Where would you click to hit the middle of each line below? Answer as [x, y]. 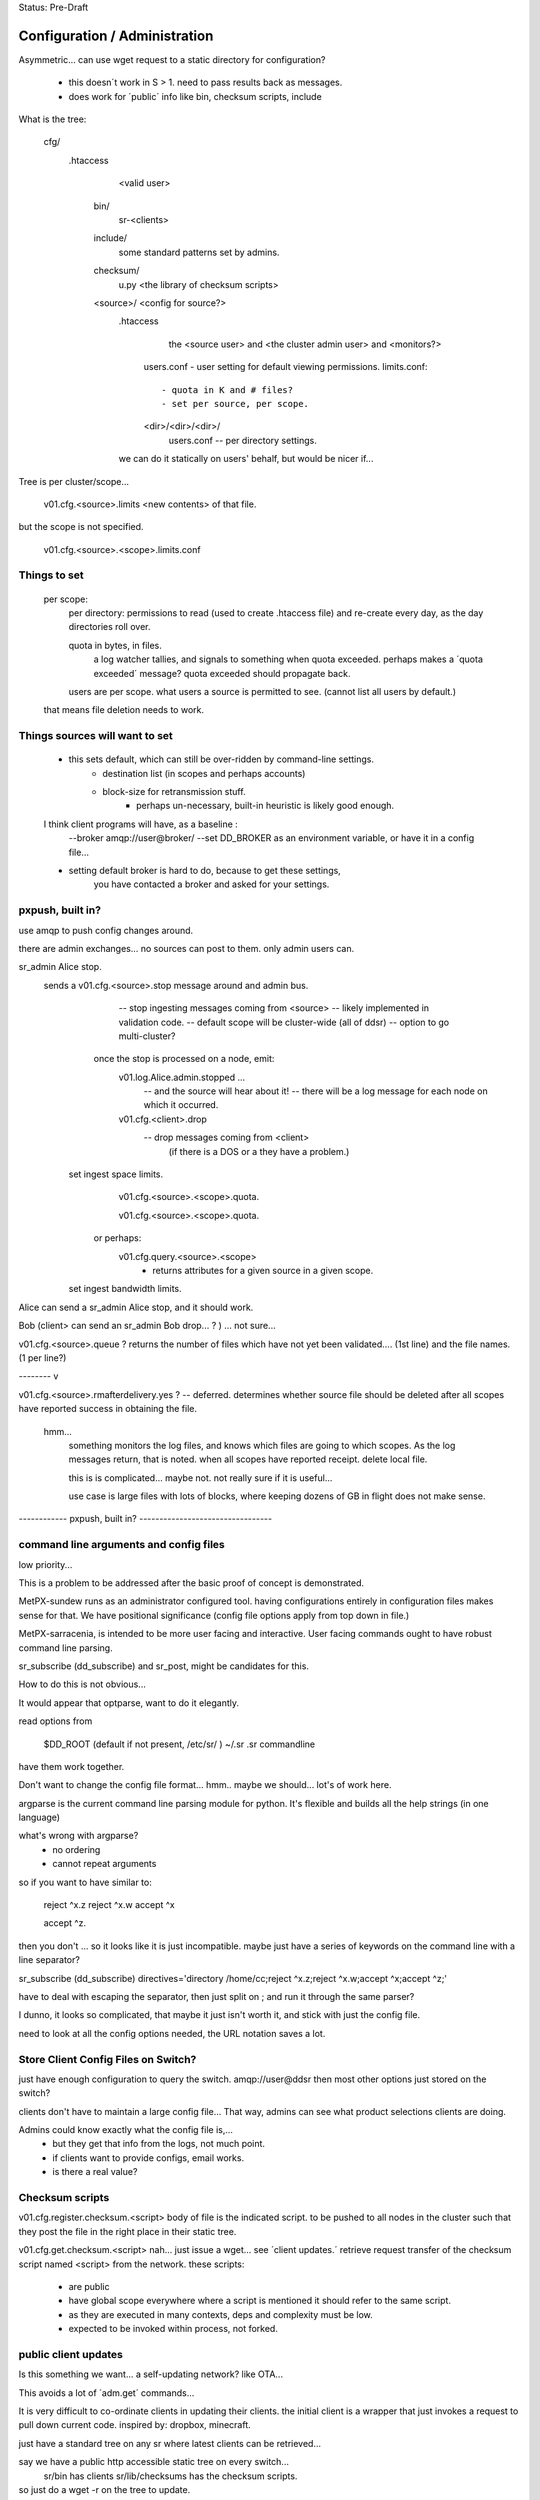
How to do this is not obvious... [82, 1684]
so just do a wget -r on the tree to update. [104, 2489]
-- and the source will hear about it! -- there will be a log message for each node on [316, 1091]
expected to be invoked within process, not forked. [173, 2329]
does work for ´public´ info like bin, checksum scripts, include [195, 96]
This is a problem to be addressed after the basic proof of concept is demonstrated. [191, 1583]
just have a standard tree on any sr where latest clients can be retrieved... [170, 2443]
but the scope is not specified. [81, 527]
